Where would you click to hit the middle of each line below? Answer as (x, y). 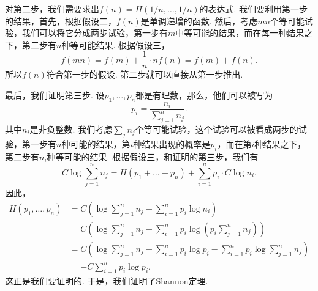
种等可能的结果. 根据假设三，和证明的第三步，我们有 (153, 156)
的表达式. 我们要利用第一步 (254, 9)
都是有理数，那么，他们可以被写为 (204, 95)
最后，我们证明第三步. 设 (55, 95)
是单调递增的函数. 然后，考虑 (199, 20)
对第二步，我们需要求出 (52, 9)
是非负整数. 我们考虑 (71, 129)
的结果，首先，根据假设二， (61, 20)
